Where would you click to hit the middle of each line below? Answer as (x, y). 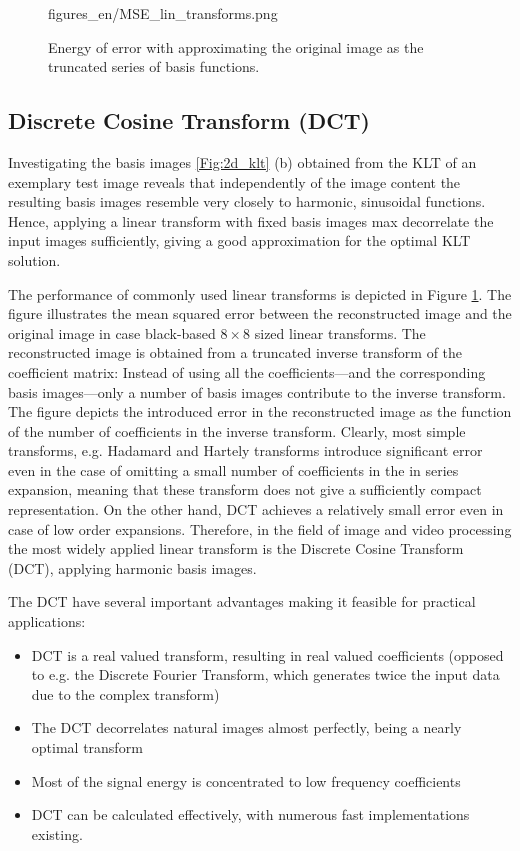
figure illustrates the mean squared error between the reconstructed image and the (260, 313)
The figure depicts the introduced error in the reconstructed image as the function (260, 411)
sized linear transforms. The (340, 332)
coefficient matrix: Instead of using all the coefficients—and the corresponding (247, 371)
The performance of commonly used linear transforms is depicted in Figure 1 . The (260, 293)
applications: (47, 621)
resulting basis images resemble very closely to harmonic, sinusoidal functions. (247, 201)
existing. (57, 833)
